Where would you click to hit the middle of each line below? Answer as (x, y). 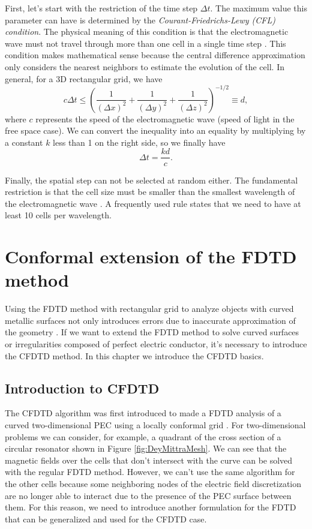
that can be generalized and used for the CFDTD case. (106, 519)
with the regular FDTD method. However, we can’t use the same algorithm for (150, 472)
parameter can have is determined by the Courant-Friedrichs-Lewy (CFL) (140, 19)
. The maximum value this (259, 8)
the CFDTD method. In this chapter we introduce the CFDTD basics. (134, 355)
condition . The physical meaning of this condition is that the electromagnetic (147, 31)
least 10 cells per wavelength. (58, 215)
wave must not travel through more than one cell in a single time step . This (145, 43)
